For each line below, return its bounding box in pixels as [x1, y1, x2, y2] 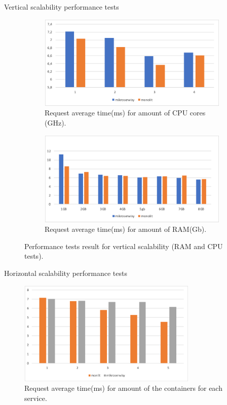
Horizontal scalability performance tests [4, 267, 128, 278]
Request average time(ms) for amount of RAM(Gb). [45, 224, 207, 234]
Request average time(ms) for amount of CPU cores [45, 107, 206, 118]
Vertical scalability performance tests [4, 2, 119, 12]
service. [24, 392, 47, 403]
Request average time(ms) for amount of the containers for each [24, 383, 222, 393]
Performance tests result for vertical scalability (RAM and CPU [24, 240, 223, 251]
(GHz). [45, 117, 66, 128]
